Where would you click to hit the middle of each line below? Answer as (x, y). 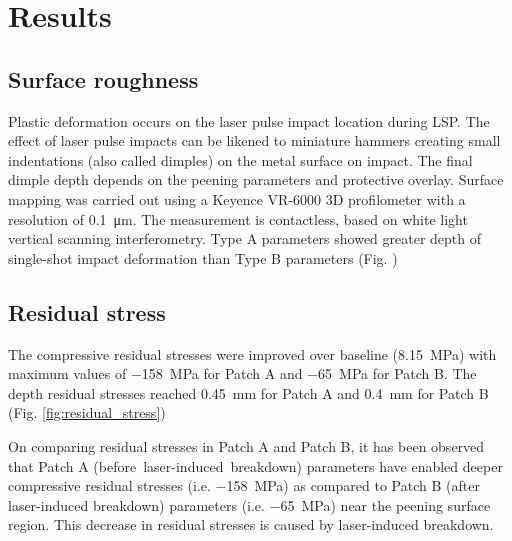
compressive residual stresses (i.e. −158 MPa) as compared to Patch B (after (244, 485)
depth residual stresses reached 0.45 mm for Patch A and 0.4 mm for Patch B (248, 392)
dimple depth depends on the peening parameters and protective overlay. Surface (256, 179)
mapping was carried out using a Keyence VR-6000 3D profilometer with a (237, 198)
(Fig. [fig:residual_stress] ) (87, 412)
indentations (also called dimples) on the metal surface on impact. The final (240, 159)
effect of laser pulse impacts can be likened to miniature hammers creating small (254, 140)
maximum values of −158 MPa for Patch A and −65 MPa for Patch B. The (242, 373)
